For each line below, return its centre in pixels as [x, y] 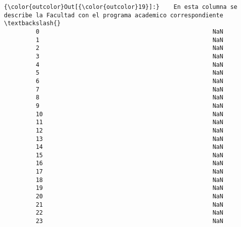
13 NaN [129, 139]
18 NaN [129, 180]
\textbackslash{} [32, 23]
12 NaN [129, 130]
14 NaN [129, 147]
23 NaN [129, 221]
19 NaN [129, 188]
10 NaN [129, 114]
